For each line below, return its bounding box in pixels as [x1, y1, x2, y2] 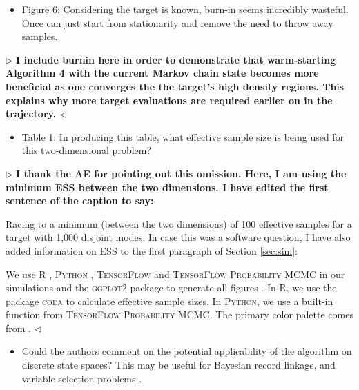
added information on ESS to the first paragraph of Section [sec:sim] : [6, 243, 298, 257]
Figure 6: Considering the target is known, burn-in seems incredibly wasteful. [21, 2, 349, 16]
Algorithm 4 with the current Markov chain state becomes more [6, 66, 319, 80]
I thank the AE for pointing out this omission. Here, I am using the [16, 166, 347, 180]
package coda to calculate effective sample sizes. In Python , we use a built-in [6, 293, 333, 308]
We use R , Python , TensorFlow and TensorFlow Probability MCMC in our [6, 266, 345, 281]
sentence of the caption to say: [6, 193, 154, 208]
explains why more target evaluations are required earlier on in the [6, 92, 333, 107]
